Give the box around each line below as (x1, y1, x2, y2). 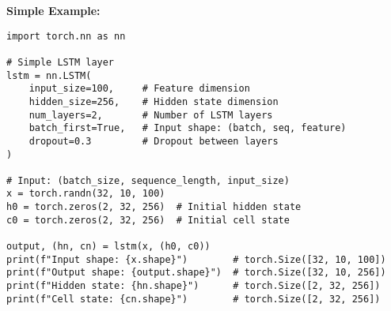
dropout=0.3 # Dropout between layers (28, 135, 279, 147)
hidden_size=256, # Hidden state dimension (28, 96, 279, 107)
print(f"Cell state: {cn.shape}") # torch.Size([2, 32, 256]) (6, 293, 381, 305)
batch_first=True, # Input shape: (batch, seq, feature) (28, 122, 347, 134)
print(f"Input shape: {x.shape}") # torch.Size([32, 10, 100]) (6, 253, 386, 265)
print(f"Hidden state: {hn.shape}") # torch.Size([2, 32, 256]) (6, 280, 381, 292)
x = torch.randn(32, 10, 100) (6, 188, 165, 200)
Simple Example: (6, 2, 101, 18)
